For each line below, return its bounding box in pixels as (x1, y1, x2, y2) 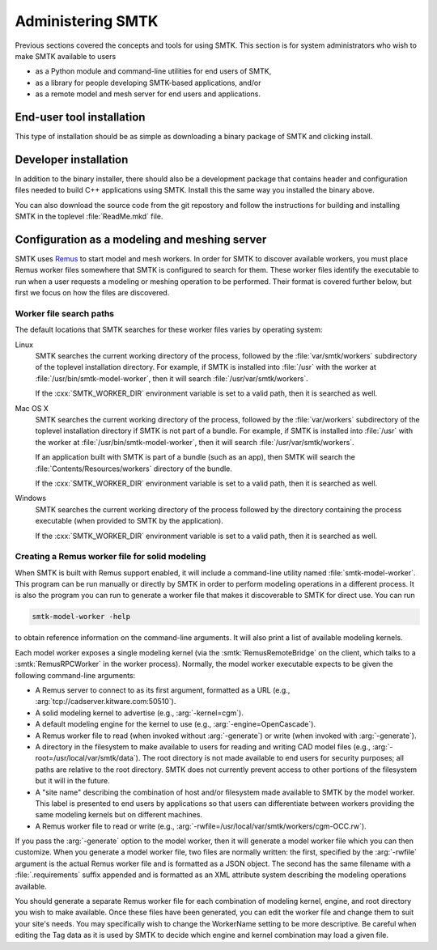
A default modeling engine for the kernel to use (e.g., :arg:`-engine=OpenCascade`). (35, 719, 316, 729)
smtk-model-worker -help (32, 612, 131, 621)
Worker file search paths (15, 307, 115, 319)
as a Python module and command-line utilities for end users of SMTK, (35, 66, 272, 76)
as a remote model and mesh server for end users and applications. (35, 89, 261, 99)
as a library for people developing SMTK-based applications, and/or (35, 78, 261, 87)
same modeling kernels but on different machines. (35, 810, 202, 820)
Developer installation (15, 152, 129, 166)
